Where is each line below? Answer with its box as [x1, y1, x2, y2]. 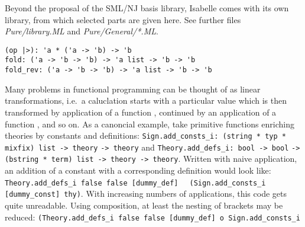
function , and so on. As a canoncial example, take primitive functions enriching [5, 117, 294, 130]
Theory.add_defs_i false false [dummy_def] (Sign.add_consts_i [5, 178, 266, 187]
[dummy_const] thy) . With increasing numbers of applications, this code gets [5, 187, 287, 200]
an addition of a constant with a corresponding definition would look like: [5, 164, 271, 177]
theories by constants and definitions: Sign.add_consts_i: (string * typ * [5, 129, 286, 142]
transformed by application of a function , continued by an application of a [5, 105, 277, 118]
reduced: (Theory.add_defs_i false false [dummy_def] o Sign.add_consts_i [5, 210, 300, 223]
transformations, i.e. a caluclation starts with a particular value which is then [5, 94, 287, 107]
